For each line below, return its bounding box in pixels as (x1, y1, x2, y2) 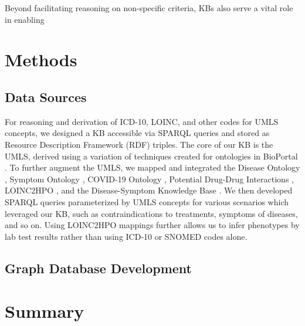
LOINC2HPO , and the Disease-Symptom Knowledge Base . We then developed (5, 184, 293, 196)
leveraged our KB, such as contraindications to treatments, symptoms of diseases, (5, 207, 298, 219)
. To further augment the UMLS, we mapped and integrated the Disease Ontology (5, 161, 300, 174)
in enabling (5, 13, 45, 25)
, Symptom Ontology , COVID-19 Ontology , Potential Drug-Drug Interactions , (5, 172, 294, 185)
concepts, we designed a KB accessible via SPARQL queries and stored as (5, 127, 270, 139)
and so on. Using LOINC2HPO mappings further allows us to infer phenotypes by (5, 219, 300, 231)
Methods (5, 47, 77, 72)
